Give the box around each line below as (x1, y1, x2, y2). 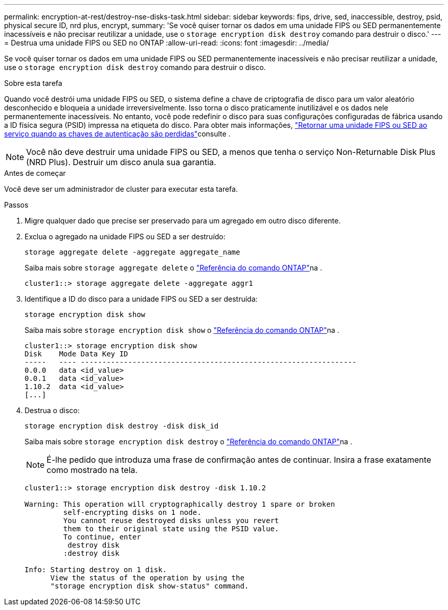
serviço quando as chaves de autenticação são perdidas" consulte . (4, 129, 231, 138)
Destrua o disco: (25, 406, 80, 415)
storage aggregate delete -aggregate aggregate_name (25, 248, 240, 256)
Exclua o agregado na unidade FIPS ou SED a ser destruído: (25, 232, 226, 241)
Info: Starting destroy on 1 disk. (25, 566, 167, 574)
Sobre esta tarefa (4, 79, 62, 87)
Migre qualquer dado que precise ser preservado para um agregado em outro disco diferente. (25, 216, 341, 225)
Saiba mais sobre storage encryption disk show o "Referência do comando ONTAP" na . (25, 326, 340, 334)
